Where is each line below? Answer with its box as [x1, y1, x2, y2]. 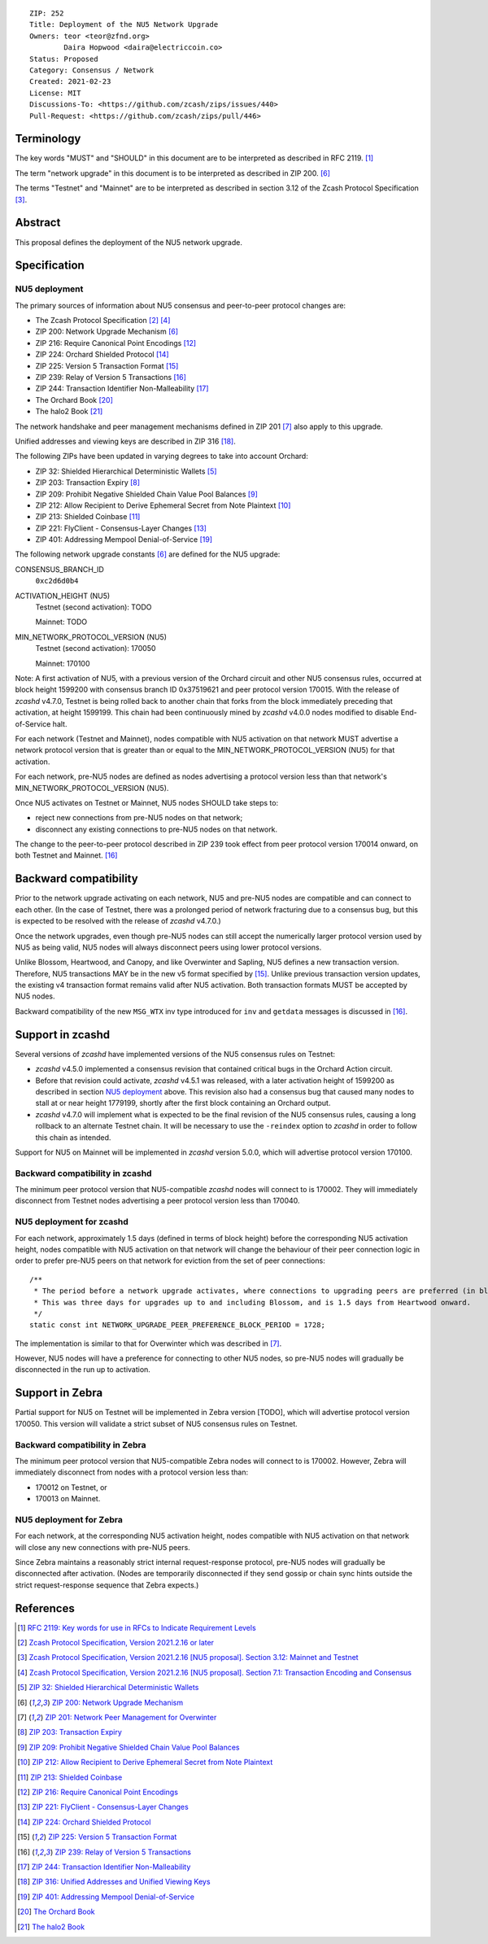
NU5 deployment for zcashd [15, 1217, 129, 1228]
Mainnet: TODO [35, 617, 88, 627]
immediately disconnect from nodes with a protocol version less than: [15, 1467, 248, 1477]
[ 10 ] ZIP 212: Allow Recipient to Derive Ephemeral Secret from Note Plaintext [17, 1758, 273, 1767]
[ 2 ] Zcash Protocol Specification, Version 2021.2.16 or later [17, 1638, 215, 1648]
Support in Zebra [15, 1386, 103, 1400]
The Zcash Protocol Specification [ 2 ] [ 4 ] [35, 316, 171, 325]
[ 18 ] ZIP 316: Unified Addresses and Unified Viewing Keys [17, 1876, 211, 1887]
